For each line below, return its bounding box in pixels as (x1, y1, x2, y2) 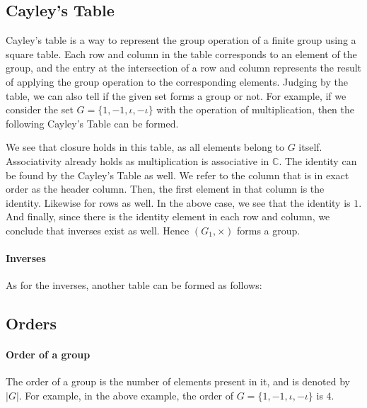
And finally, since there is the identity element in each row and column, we (6, 209, 330, 224)
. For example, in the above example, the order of (18, 388, 234, 403)
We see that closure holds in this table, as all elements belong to (6, 140, 285, 154)
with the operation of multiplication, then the (156, 102, 354, 117)
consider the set (6, 102, 74, 117)
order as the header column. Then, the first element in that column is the (6, 181, 325, 196)
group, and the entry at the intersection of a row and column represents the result (6, 60, 362, 75)
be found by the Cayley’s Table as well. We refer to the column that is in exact (6, 167, 349, 182)
